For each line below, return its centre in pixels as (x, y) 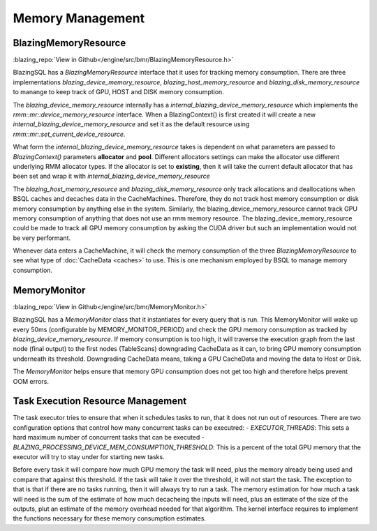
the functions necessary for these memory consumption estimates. (109, 518)
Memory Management (79, 18)
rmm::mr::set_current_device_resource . (69, 134)
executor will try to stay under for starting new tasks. (89, 456)
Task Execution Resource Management (100, 401)
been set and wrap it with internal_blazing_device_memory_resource (112, 176)
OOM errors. (31, 381)
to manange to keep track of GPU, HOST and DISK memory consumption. (119, 92)
